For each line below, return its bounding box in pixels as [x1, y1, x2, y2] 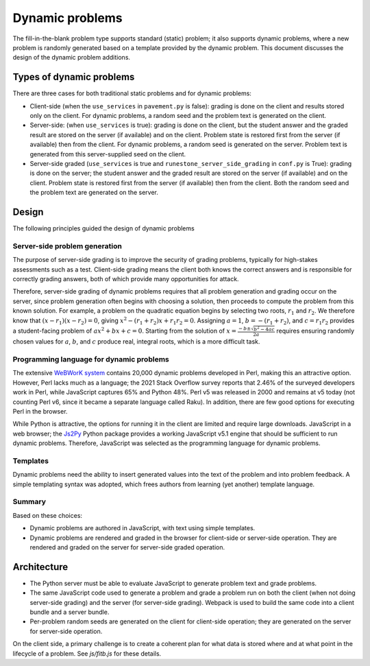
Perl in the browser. [12, 407, 68, 415]
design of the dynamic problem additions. [12, 53, 130, 62]
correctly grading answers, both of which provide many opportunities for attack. [12, 274, 239, 283]
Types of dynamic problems [12, 71, 135, 83]
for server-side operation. [29, 627, 103, 635]
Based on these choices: [12, 511, 82, 519]
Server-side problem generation [12, 241, 123, 250]
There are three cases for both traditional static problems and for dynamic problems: [12, 89, 251, 97]
